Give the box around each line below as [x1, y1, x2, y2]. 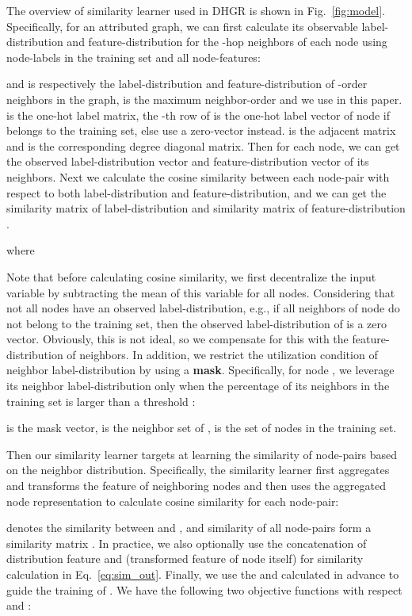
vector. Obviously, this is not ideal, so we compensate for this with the [6, 331, 349, 347]
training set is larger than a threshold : [6, 392, 196, 409]
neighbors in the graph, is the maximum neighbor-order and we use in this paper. [6, 90, 402, 107]
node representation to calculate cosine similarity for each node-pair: [6, 492, 339, 509]
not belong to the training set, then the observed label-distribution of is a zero [6, 315, 387, 331]
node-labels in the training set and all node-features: [6, 48, 261, 65]
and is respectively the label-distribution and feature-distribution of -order [6, 75, 368, 92]
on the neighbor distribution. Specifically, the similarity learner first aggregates [6, 461, 390, 478]
